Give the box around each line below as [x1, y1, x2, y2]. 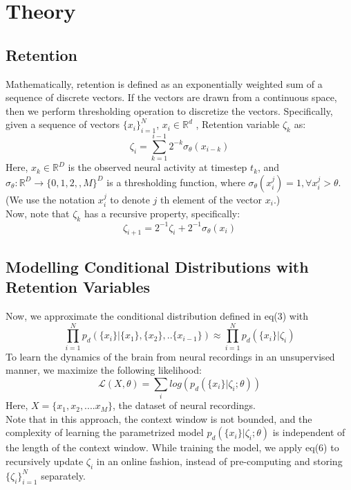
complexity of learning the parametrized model [6, 425, 204, 439]
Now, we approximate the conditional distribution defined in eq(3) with [6, 308, 309, 323]
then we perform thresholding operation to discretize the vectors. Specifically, [6, 103, 333, 118]
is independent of [272, 425, 345, 439]
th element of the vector [160, 192, 263, 206]
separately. [41, 468, 86, 482]
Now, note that [6, 206, 70, 221]
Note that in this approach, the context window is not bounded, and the [6, 411, 312, 426]
